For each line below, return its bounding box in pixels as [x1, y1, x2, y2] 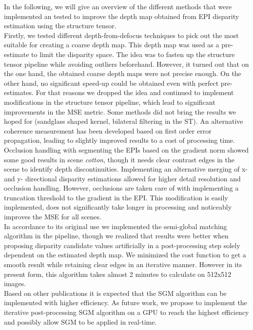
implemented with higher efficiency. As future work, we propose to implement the [4, 297, 247, 308]
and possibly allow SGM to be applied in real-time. [4, 316, 157, 327]
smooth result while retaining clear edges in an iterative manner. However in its [4, 259, 242, 270]
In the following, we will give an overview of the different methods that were [4, 1, 232, 11]
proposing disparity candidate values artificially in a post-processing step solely [4, 240, 240, 250]
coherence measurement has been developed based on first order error [4, 125, 212, 136]
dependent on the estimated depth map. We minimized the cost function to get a [4, 250, 246, 260]
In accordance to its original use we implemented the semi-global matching [4, 221, 227, 231]
